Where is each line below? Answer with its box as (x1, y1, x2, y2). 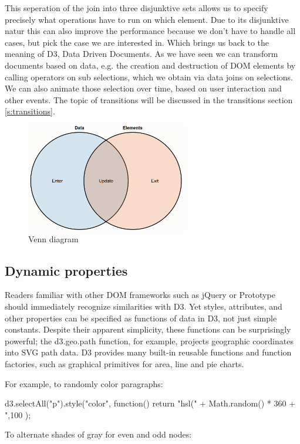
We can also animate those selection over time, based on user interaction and (5, 82, 282, 94)
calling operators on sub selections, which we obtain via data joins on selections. (5, 70, 293, 83)
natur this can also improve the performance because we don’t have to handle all (5, 25, 296, 37)
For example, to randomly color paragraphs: (5, 377, 163, 389)
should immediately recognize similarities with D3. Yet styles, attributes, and (5, 300, 282, 313)
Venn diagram (28, 232, 79, 245)
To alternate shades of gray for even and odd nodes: (5, 428, 192, 440)
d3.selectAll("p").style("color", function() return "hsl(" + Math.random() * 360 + (5, 397, 296, 409)
